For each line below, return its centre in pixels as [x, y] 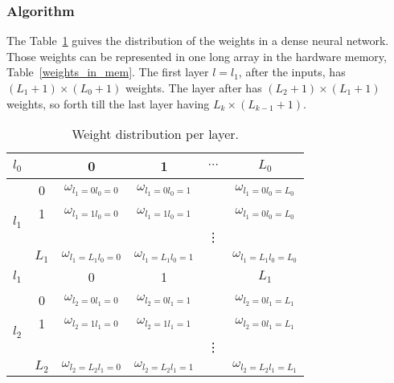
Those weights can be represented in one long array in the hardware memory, [197, 56]
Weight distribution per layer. [155, 134]
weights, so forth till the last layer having [108, 103]
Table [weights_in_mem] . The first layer [108, 72]
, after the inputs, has [292, 72]
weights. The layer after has [193, 88]
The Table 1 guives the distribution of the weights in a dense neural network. [198, 41]
